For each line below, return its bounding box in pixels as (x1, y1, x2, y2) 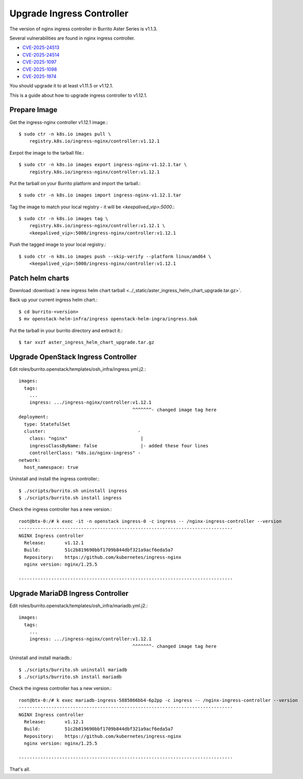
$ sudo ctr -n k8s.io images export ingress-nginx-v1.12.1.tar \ (19, 162, 187, 168)
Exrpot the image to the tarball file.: (9, 150, 84, 156)
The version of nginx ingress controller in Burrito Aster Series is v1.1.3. (9, 26, 158, 32)
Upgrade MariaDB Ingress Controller (9, 589, 129, 597)
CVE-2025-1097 (22, 59, 57, 65)
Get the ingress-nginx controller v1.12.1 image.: (9, 119, 108, 125)
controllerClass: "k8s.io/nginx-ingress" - (29, 450, 141, 456)
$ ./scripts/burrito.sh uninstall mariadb (19, 666, 128, 673)
